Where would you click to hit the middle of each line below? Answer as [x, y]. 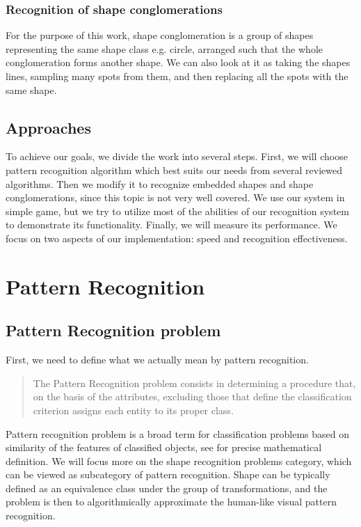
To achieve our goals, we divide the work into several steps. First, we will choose [177, 156]
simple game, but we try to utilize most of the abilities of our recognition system [177, 211]
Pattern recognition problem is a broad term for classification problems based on [177, 433]
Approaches [48, 127]
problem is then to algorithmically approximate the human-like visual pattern [171, 502]
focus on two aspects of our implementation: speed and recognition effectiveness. [177, 238]
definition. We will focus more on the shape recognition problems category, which [179, 461]
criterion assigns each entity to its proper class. [133, 410]
